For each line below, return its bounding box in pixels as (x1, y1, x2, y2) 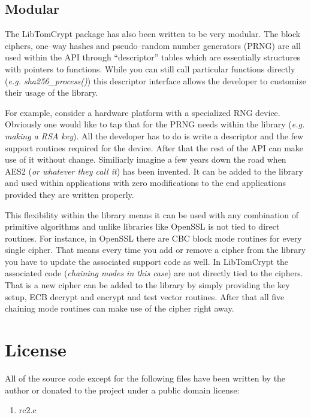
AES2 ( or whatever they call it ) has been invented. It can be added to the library (5, 164, 303, 177)
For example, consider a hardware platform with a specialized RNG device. (5, 106, 280, 118)
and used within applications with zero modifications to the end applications (5, 176, 286, 189)
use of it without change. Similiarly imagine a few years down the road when (5, 153, 286, 166)
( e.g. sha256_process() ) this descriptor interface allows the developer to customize (5, 74, 306, 87)
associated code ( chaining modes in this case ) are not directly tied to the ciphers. (5, 267, 303, 279)
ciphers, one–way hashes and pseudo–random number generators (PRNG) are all (5, 39, 301, 51)
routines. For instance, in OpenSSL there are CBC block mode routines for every (5, 231, 302, 244)
